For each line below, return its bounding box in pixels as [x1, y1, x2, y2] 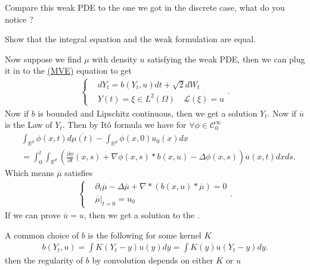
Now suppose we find [5, 52, 82, 65]
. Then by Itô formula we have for [62, 118, 187, 131]
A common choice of [5, 228, 79, 241]
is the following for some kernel [88, 228, 201, 241]
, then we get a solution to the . [83, 209, 200, 221]
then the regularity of [5, 254, 83, 266]
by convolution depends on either [92, 254, 213, 266]
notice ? [5, 12, 33, 25]
